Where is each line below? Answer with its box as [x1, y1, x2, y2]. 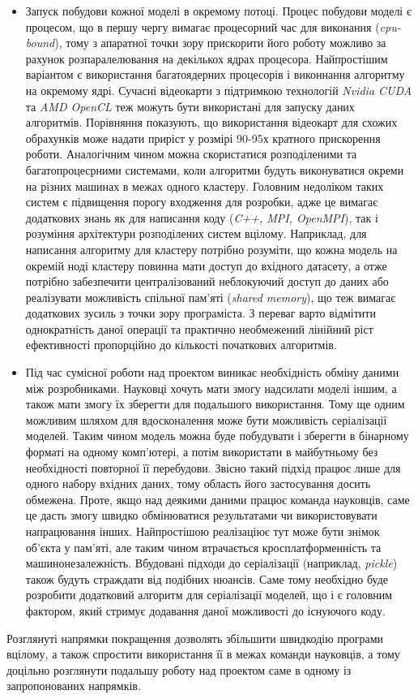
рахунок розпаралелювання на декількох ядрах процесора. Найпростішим [25, 50, 388, 67]
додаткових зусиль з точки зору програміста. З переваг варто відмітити [25, 304, 376, 321]
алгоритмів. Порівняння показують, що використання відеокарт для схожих [25, 114, 398, 131]
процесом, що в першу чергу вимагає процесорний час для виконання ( [25, 18, 380, 35]
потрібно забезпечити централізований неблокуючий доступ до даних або [25, 273, 389, 290]
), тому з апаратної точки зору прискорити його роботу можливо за [54, 34, 386, 51]
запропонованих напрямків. [6, 677, 141, 694]
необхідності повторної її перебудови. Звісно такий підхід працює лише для [25, 459, 401, 476]
